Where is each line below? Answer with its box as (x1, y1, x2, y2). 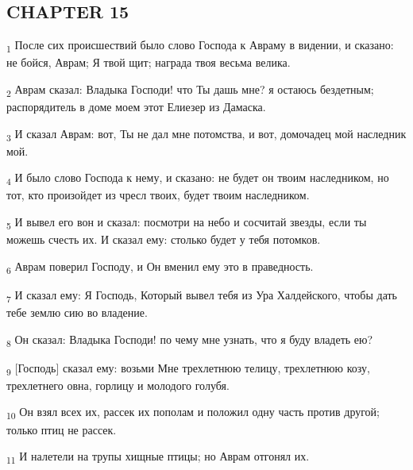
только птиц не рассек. (6, 421, 117, 437)
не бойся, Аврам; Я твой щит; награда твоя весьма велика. (6, 54, 291, 71)
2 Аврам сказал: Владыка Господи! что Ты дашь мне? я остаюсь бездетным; (6, 80, 374, 99)
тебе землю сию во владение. (6, 304, 148, 321)
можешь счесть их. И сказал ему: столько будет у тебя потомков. (6, 231, 321, 248)
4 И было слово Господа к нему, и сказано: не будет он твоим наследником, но (6, 169, 389, 188)
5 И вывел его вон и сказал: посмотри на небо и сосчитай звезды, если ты (6, 214, 367, 232)
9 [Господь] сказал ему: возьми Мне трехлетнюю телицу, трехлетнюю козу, (6, 359, 370, 378)
